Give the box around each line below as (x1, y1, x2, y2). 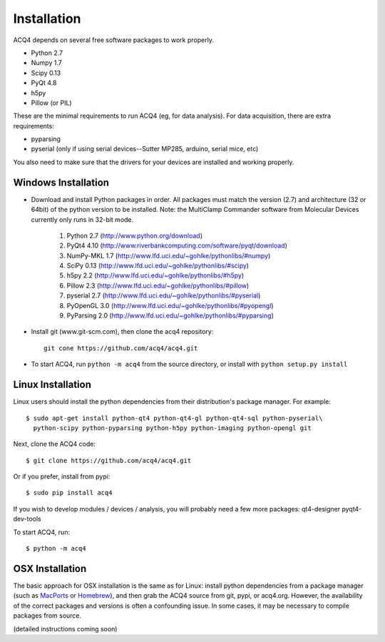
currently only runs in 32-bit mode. (31, 215, 134, 224)
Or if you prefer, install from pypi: (13, 472, 111, 481)
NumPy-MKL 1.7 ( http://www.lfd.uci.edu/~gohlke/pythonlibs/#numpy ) (66, 251, 271, 260)
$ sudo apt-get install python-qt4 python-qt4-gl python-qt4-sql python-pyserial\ (26, 414, 323, 422)
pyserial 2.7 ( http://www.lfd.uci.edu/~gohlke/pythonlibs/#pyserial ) (66, 291, 261, 300)
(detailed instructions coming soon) (13, 624, 118, 633)
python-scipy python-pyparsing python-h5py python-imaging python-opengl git (33, 424, 312, 432)
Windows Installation (13, 176, 110, 188)
